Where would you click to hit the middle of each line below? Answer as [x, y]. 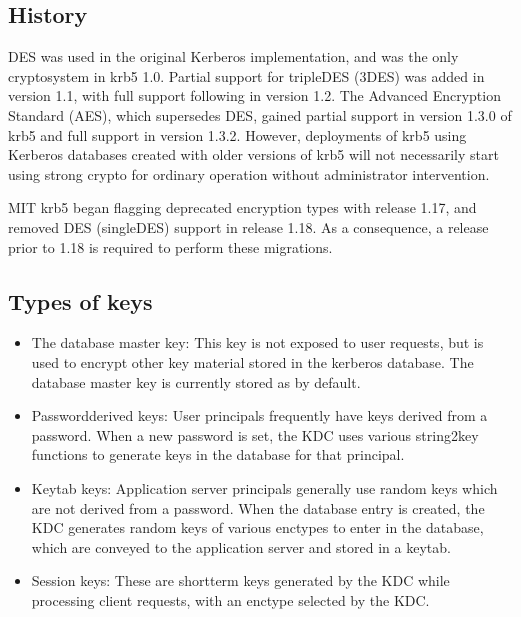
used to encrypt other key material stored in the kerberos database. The [252, 361]
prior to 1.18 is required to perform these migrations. [170, 246]
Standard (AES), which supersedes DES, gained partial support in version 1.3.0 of [260, 114]
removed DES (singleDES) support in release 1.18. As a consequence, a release [248, 226]
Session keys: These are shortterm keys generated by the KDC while [240, 580]
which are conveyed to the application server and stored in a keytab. [241, 546]
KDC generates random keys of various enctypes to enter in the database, [257, 527]
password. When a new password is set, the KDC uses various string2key [255, 434]
